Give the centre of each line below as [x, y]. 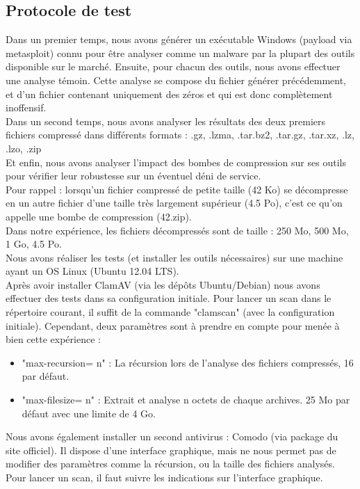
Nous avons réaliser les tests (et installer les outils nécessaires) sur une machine [174, 257]
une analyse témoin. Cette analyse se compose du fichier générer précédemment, [176, 80]
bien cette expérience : [53, 339]
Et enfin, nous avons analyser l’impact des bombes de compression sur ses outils [176, 162]
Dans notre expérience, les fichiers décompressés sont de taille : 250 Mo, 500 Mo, [177, 230]
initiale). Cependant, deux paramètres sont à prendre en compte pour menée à [173, 325]
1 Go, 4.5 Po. [34, 244]
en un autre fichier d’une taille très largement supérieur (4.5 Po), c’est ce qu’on [174, 203]
